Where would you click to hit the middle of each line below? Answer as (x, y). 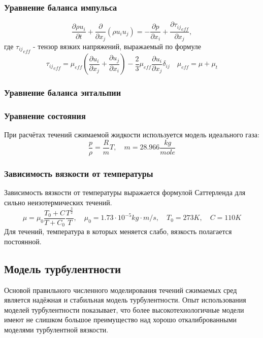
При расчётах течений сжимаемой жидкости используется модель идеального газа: (132, 135)
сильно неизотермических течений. (58, 202)
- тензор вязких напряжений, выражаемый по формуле (117, 46)
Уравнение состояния (45, 115)
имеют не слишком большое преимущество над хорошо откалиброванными (121, 320)
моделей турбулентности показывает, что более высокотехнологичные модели (124, 309)
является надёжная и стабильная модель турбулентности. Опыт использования (125, 300)
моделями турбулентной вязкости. (56, 329)
